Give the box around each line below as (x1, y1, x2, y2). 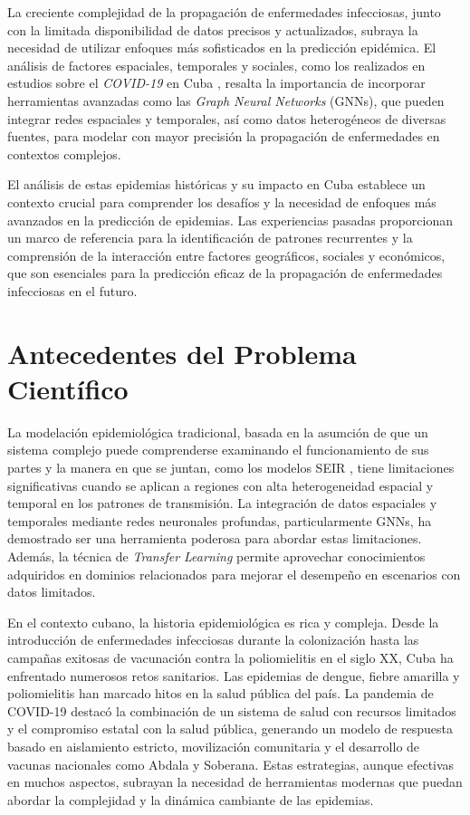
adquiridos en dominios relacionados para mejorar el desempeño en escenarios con (7, 564, 461, 583)
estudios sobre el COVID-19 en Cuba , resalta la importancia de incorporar (7, 73, 426, 92)
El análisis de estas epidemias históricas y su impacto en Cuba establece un (7, 175, 426, 194)
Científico (7, 369, 129, 407)
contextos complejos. (7, 144, 121, 163)
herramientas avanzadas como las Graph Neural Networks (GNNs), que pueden (7, 91, 445, 110)
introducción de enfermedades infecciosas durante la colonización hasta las (7, 630, 419, 649)
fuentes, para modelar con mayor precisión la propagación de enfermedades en (7, 127, 440, 146)
